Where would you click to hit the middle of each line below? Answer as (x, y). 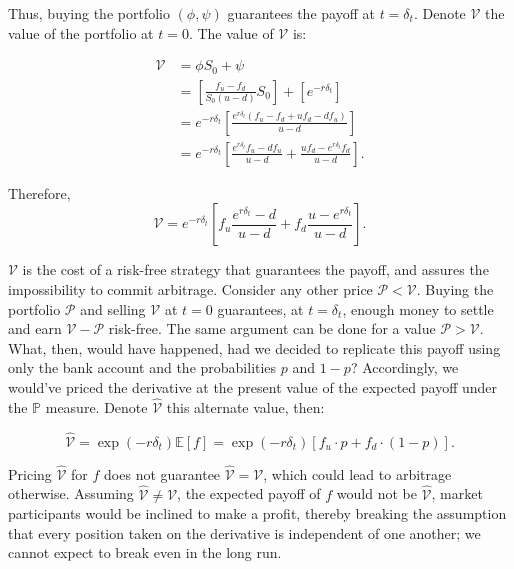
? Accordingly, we (404, 367)
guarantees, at (260, 308)
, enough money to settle (418, 308)
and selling (113, 308)
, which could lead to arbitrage (357, 473)
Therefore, (39, 192)
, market (457, 493)
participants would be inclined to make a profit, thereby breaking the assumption (257, 513)
